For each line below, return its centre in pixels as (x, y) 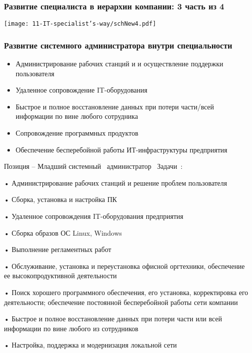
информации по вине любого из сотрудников (71, 328)
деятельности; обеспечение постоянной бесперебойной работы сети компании (121, 302)
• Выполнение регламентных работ (58, 249)
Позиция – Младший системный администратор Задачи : (93, 166)
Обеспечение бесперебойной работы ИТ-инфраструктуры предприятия (121, 149)
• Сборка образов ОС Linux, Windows (63, 232)
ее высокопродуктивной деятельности (61, 276)
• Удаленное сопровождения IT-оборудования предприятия (94, 216)
